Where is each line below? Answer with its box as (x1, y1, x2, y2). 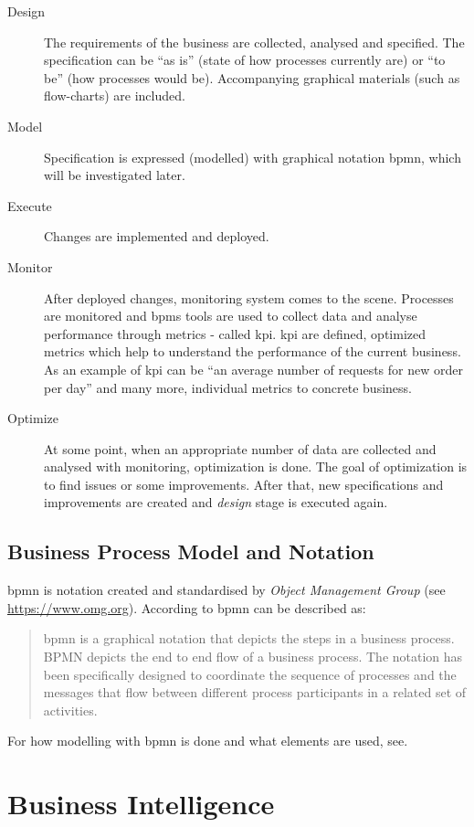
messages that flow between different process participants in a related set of (43, 683, 467, 702)
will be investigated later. (44, 165, 185, 185)
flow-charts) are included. (44, 86, 185, 105)
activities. (43, 700, 98, 719)
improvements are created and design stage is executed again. (44, 493, 388, 512)
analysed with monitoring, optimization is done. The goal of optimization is (44, 457, 468, 476)
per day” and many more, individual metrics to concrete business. (44, 377, 412, 397)
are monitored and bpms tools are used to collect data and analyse (44, 306, 417, 325)
